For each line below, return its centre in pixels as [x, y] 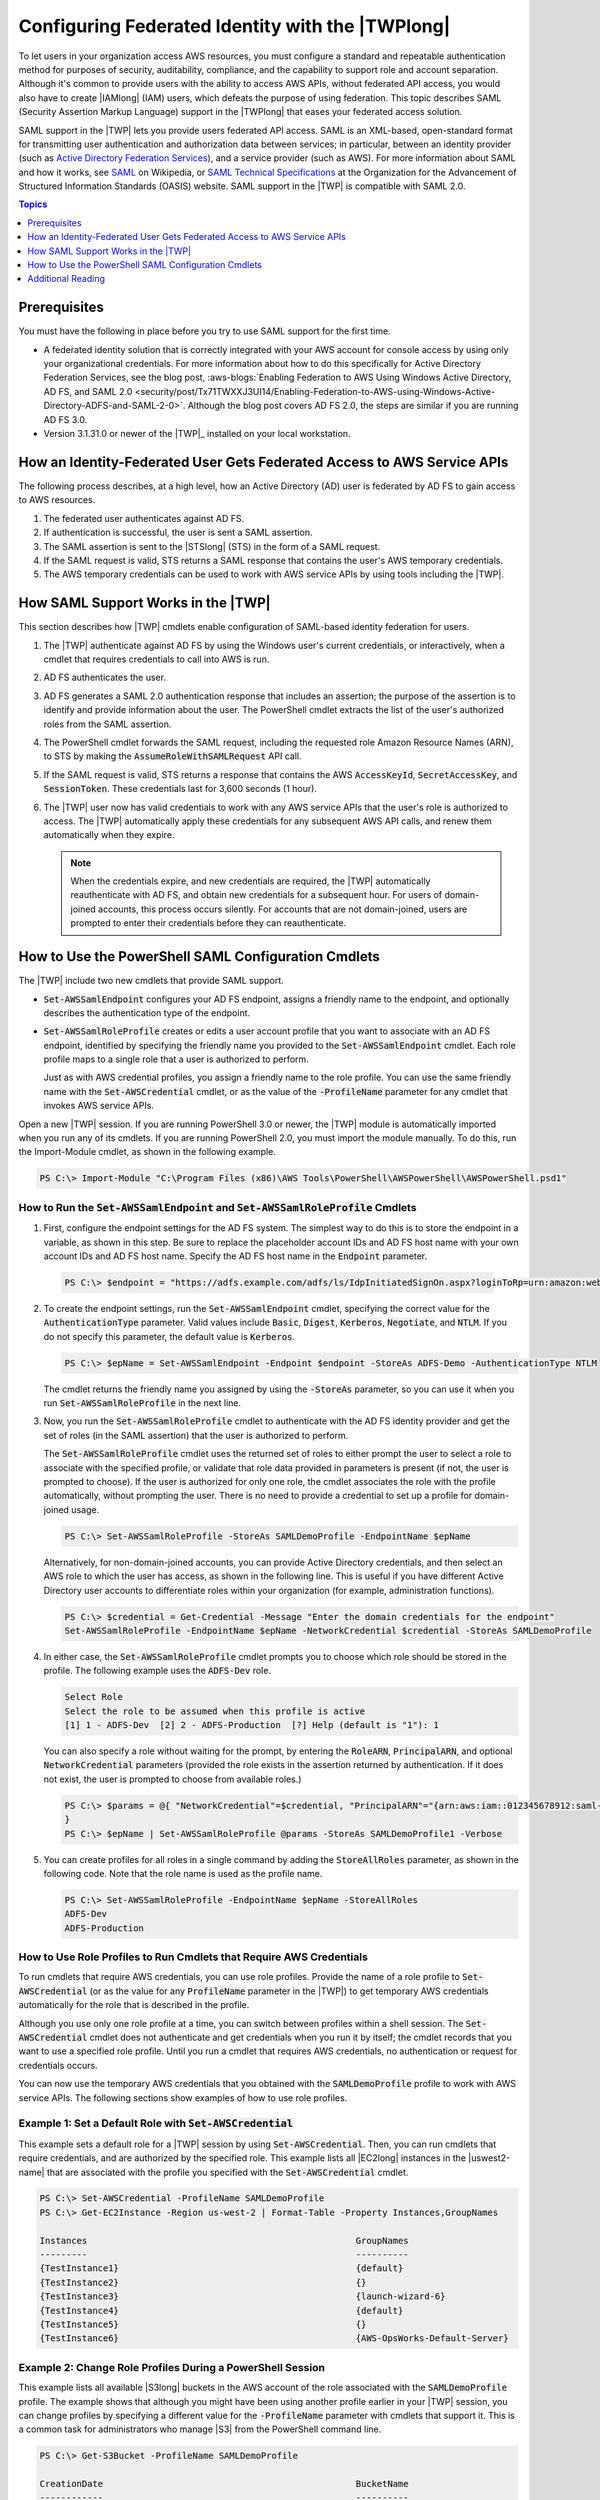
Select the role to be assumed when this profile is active [215, 1711]
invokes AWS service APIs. [99, 1106]
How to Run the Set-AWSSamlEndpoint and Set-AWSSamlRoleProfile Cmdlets [217, 1207]
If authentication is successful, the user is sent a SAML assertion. [178, 532]
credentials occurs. [58, 2065]
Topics [33, 204]
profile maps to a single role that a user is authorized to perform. [176, 1059]
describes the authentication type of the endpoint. [147, 1012]
